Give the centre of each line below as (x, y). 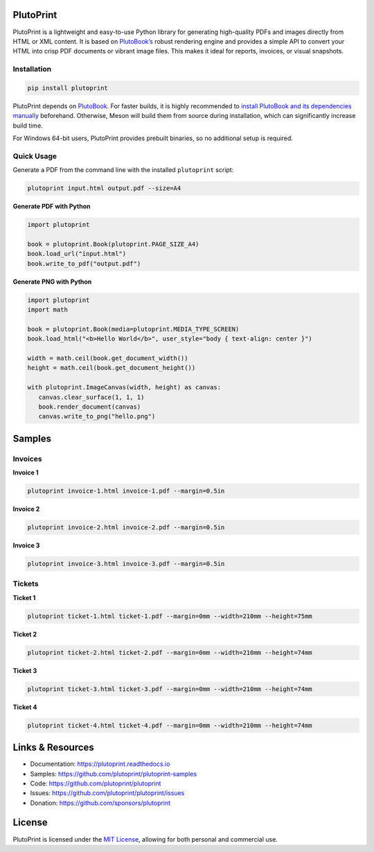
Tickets (26, 584)
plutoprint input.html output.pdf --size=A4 (104, 188)
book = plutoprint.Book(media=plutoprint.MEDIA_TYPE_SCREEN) (133, 329)
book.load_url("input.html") (77, 254)
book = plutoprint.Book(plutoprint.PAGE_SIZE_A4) (113, 244)
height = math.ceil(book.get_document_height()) (112, 368)
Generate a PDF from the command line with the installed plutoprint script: (123, 170)
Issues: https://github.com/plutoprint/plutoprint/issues (107, 793)
